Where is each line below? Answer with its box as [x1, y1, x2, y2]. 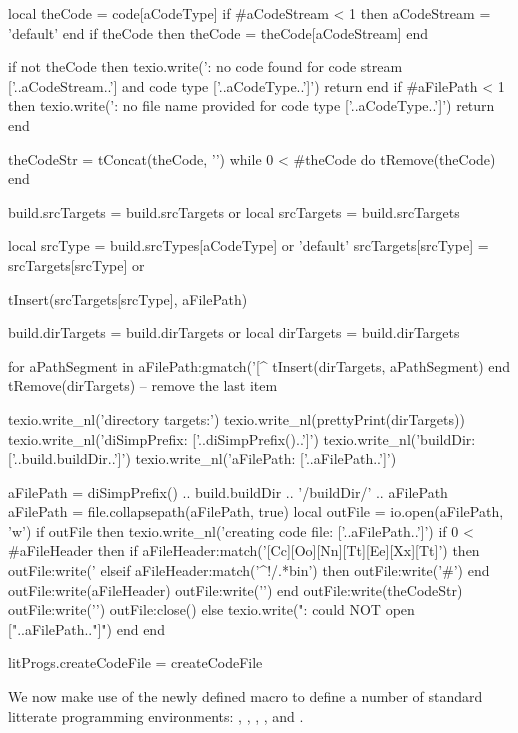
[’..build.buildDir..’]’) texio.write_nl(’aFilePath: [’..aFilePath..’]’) [8, 448, 397, 469]
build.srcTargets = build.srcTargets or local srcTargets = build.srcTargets [8, 201, 460, 222]
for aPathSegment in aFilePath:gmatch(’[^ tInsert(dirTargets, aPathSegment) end [8, 355, 511, 376]
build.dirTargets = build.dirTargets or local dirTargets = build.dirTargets [8, 322, 460, 343]
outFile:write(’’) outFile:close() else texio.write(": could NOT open [8, 599, 415, 620]
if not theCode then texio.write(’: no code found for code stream [8, 56, 403, 77]
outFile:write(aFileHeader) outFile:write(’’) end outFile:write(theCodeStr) [8, 579, 463, 600]
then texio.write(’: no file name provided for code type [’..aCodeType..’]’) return [8, 95, 495, 116]
